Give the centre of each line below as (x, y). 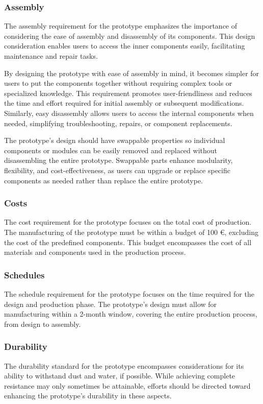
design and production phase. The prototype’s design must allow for (111, 304)
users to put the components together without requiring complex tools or (118, 83)
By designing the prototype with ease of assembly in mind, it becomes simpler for (132, 73)
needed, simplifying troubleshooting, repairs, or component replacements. (118, 123)
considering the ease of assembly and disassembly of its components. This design (130, 35)
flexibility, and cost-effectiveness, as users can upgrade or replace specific (117, 170)
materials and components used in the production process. (95, 252)
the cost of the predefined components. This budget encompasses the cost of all (128, 242)
